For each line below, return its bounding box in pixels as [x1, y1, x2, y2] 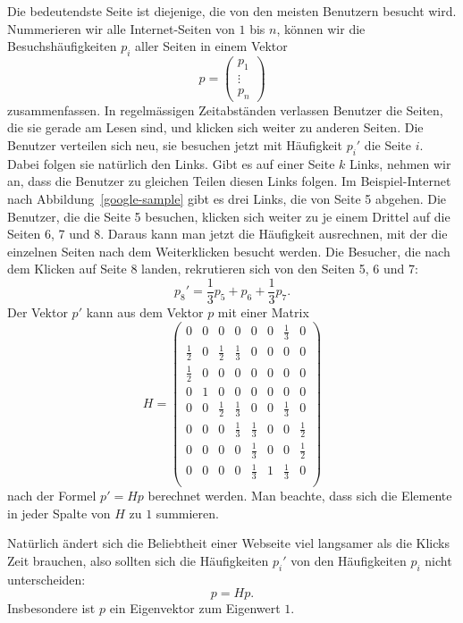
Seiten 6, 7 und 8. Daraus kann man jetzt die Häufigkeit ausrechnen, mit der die [7, 224, 448, 243]
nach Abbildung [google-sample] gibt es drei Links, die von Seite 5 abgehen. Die [7, 189, 447, 207]
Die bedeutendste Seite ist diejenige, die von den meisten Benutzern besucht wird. [7, 2, 457, 20]
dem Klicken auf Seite [7, 259, 127, 278]
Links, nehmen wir [349, 154, 451, 173]
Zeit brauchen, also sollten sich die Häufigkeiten [7, 551, 269, 570]
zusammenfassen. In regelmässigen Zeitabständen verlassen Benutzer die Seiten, [7, 100, 443, 119]
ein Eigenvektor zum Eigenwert [109, 599, 281, 618]
